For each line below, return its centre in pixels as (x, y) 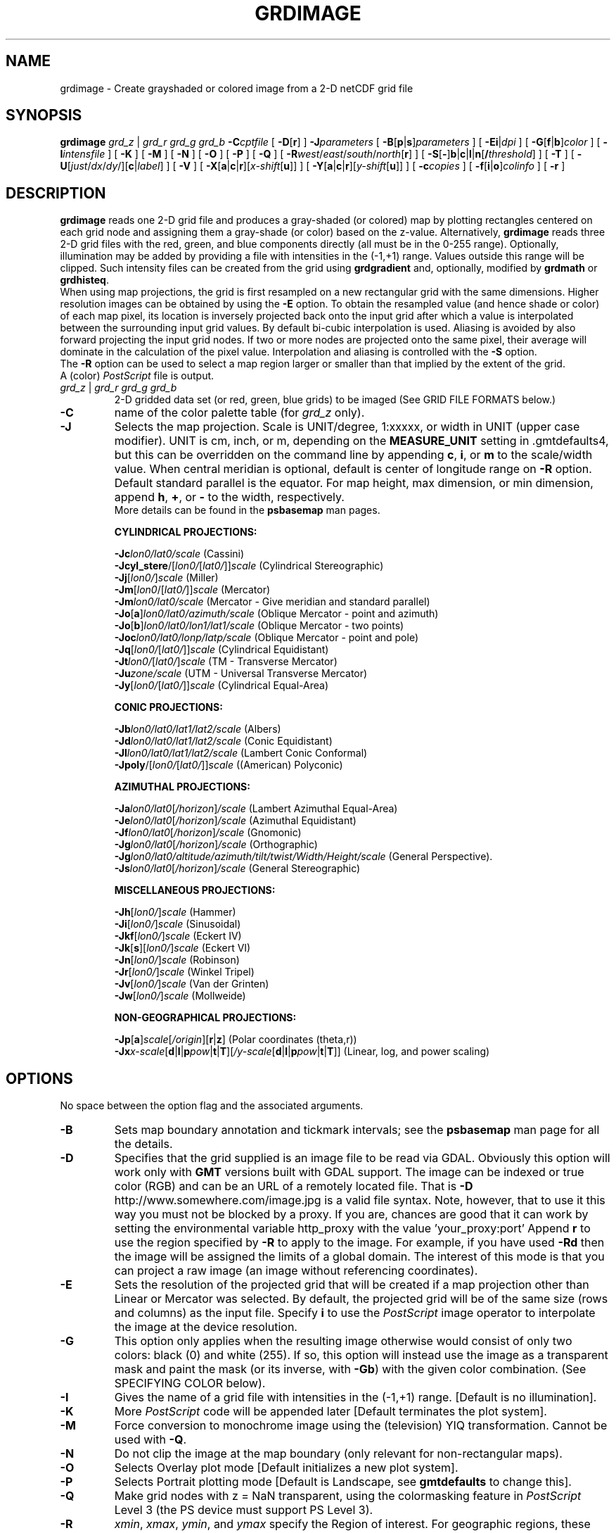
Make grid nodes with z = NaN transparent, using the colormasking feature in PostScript (348, 1496)
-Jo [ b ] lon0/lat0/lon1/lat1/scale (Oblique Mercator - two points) (259, 626)
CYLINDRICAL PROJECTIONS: (186, 532)
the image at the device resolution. (206, 1327)
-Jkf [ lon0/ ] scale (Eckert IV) (178, 936)
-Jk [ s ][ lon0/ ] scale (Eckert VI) (182, 948)
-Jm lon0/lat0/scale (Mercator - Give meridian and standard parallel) (272, 602)
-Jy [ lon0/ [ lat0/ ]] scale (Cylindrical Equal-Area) (222, 686)
